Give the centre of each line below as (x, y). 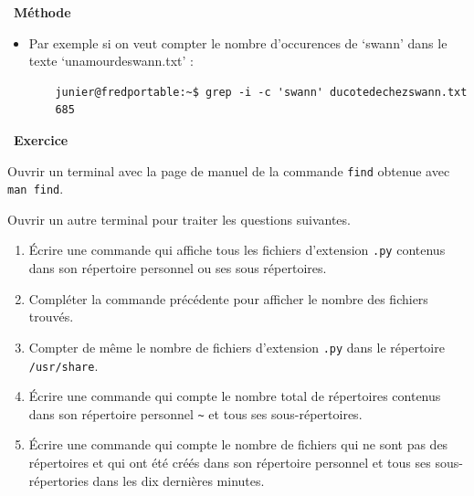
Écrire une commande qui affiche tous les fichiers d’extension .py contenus (237, 250)
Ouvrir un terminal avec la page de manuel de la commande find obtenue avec (229, 170)
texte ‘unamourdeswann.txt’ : (111, 61)
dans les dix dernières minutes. (179, 480)
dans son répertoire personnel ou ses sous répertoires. (178, 268)
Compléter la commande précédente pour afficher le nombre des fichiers (228, 298)
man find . (36, 189)
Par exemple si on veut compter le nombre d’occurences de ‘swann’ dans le (238, 42)
